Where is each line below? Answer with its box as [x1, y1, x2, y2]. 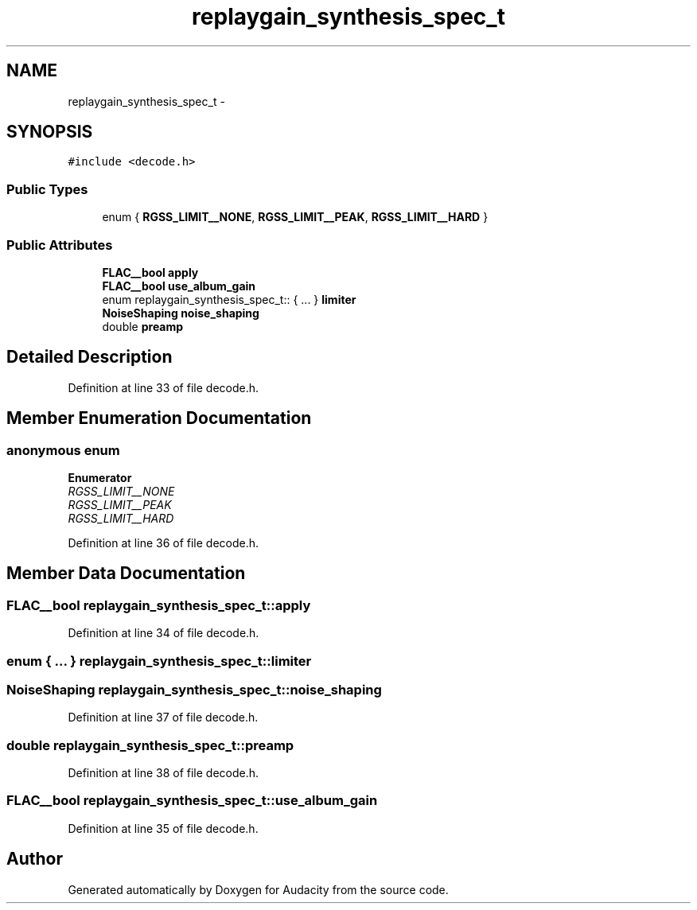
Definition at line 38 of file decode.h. [68, 766, 259, 780]
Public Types [6, 181, 88, 197]
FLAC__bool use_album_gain [102, 278, 256, 293]
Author [6, 849, 63, 869]
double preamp [102, 319, 184, 333]
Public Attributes [6, 236, 113, 253]
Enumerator [68, 471, 132, 484]
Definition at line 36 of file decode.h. [68, 536, 259, 550]
